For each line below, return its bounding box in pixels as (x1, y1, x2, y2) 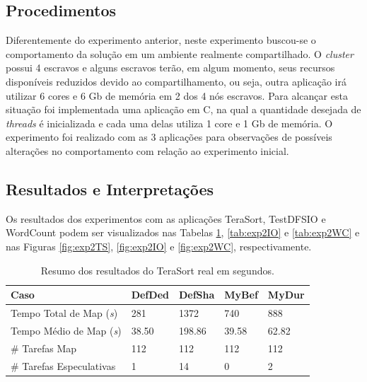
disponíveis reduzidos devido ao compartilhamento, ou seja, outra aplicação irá (6, 74, 346, 88)
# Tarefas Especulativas (11, 358, 116, 373)
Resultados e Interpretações (6, 178, 214, 199)
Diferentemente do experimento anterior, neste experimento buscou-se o (6, 33, 316, 47)
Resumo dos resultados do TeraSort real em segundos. (40, 262, 274, 277)
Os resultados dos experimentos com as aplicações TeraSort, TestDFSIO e (6, 211, 326, 226)
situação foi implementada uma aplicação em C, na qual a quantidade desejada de (6, 102, 361, 117)
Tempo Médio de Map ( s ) (11, 323, 122, 337)
